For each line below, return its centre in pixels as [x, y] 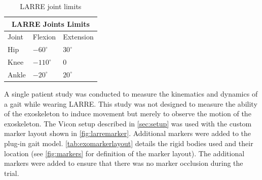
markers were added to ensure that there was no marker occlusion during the [124, 163]
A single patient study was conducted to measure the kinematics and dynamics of [131, 94]
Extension [78, 37]
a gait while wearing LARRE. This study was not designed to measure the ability [131, 103]
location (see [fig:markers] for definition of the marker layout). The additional [124, 153]
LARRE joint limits [51, 6]
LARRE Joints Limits [50, 24]
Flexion [44, 37]
